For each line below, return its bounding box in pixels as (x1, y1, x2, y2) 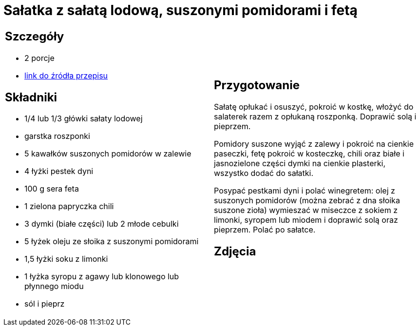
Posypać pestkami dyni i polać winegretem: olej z (214, 185, 395, 195)
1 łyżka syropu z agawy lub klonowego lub (24, 272, 179, 282)
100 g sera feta (24, 184, 79, 194)
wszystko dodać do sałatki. (214, 168, 314, 178)
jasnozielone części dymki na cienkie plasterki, (214, 158, 386, 168)
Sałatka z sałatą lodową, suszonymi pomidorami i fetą (3, 2, 358, 19)
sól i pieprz (24, 299, 65, 309)
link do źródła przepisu (24, 70, 108, 80)
